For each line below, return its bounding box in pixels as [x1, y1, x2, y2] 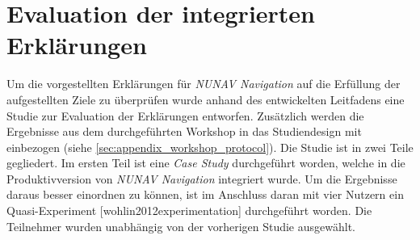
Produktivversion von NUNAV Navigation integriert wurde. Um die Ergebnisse [6, 170, 397, 187]
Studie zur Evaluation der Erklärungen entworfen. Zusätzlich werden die [6, 107, 364, 124]
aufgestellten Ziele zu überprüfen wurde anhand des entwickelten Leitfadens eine [6, 91, 405, 107]
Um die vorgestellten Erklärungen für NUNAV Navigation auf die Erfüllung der [6, 75, 401, 92]
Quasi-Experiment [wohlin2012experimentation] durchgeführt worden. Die [6, 202, 372, 219]
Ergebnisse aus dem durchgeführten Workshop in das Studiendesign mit [6, 123, 362, 140]
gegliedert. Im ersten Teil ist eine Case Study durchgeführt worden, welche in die [6, 154, 405, 171]
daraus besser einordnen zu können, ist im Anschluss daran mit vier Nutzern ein [6, 186, 404, 203]
